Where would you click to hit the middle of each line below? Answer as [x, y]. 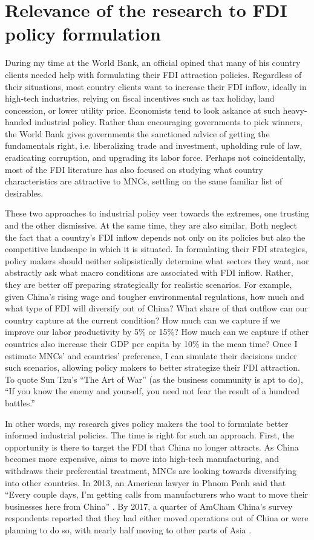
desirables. [24, 193]
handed [18, 122]
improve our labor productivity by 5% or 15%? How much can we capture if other [157, 332]
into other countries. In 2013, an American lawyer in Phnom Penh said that [146, 482]
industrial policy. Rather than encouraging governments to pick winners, [168, 122]
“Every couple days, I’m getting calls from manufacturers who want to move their [157, 494]
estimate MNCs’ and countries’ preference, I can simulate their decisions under [151, 355]
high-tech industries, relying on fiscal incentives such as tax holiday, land [140, 98]
